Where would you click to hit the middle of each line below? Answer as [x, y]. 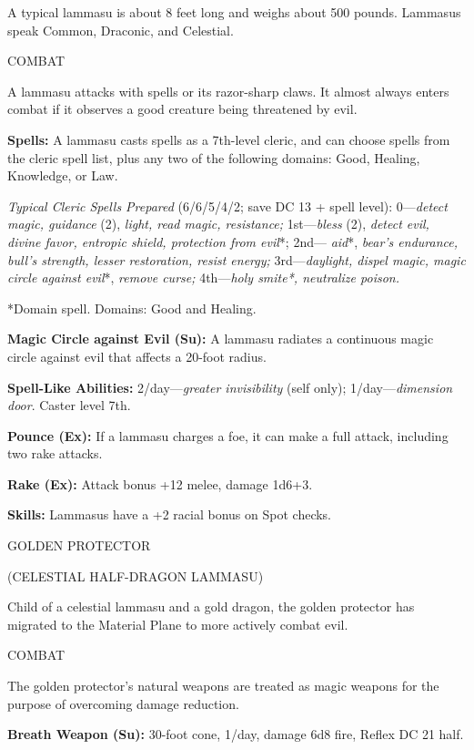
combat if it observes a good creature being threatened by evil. [182, 109]
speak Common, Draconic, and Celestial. [121, 30]
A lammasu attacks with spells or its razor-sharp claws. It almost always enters [228, 91]
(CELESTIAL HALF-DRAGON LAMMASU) [136, 575]
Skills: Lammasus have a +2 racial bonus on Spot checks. [170, 514]
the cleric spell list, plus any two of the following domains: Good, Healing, [214, 157]
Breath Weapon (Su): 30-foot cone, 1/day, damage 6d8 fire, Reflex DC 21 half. [236, 734]
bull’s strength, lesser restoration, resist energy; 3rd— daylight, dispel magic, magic [237, 259]
